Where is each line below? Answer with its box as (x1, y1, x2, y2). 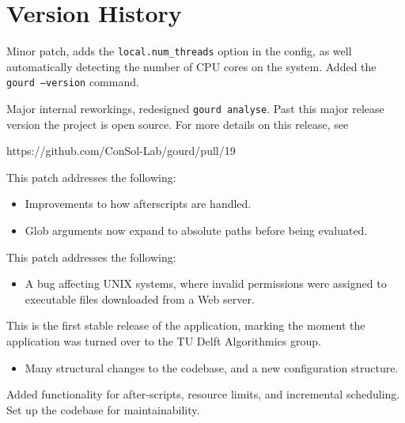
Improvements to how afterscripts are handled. (25, 195, 252, 212)
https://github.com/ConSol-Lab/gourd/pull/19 (6, 142, 236, 159)
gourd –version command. (6, 74, 139, 90)
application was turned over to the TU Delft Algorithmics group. (6, 333, 321, 349)
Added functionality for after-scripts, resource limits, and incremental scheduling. (6, 386, 400, 402)
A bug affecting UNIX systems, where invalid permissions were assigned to (25, 275, 387, 292)
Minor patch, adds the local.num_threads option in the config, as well (6, 43, 352, 59)
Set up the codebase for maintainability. (6, 401, 200, 417)
